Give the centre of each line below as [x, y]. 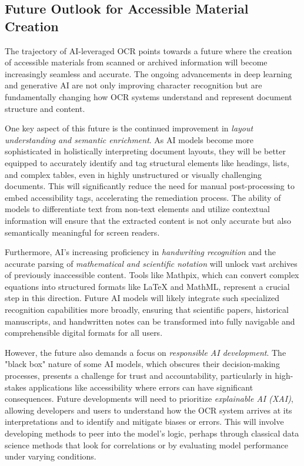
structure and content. [45, 108]
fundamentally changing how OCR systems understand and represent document [148, 96]
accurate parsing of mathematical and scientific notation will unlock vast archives [151, 263]
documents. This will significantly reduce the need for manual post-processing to [150, 186]
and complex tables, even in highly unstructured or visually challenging [133, 174]
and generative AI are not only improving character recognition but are [133, 85]
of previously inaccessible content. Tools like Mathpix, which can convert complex [152, 275]
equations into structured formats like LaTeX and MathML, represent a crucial [147, 286]
